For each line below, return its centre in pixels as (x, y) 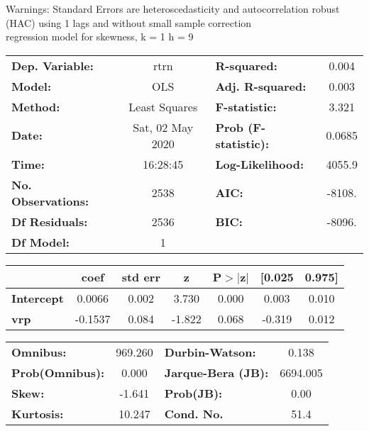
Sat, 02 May (163, 127)
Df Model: (40, 242)
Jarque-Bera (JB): (216, 372)
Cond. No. (194, 413)
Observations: (50, 201)
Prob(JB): (193, 393)
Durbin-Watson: (210, 352)
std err (141, 276)
